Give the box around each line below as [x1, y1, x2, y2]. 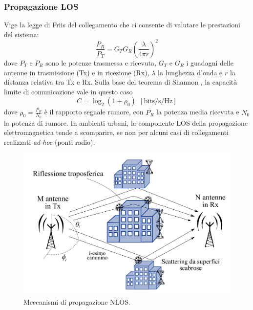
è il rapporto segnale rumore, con [44, 107, 144, 117]
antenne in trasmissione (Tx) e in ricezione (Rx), [4, 67, 149, 77]
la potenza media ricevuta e [156, 107, 239, 117]
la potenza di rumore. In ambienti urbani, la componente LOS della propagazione [4, 117, 248, 128]
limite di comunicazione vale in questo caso [4, 86, 133, 96]
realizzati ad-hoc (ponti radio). [4, 136, 95, 147]
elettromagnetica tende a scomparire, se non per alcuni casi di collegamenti [4, 127, 229, 137]
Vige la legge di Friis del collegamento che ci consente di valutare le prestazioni [4, 20, 240, 30]
